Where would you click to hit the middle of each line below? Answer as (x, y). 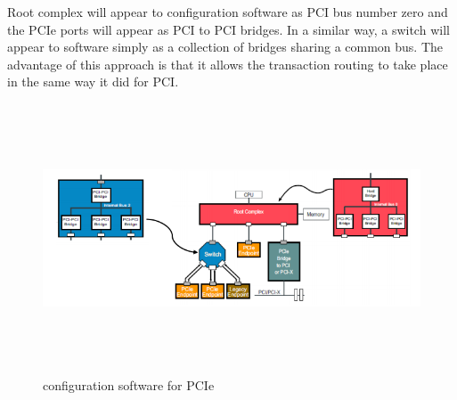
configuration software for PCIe (129, 384)
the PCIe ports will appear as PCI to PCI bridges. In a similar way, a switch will (228, 29)
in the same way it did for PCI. (93, 82)
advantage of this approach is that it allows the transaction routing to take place (228, 64)
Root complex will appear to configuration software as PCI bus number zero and (228, 12)
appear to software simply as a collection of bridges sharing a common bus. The (225, 47)
